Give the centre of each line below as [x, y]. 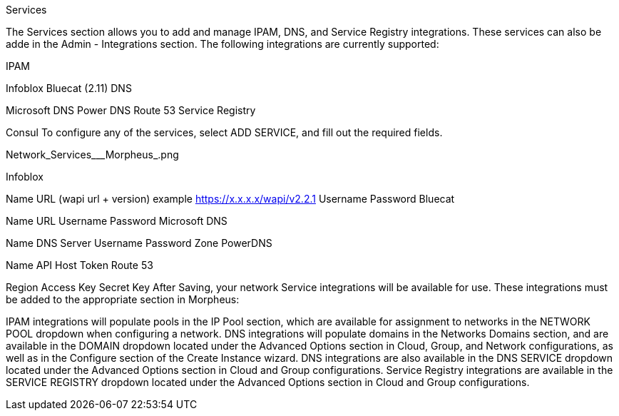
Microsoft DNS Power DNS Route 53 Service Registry [131, 110]
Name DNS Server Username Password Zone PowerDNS [139, 243]
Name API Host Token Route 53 [80, 265]
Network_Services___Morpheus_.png [92, 154]
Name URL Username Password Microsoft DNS [117, 221]
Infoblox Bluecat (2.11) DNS [69, 88]
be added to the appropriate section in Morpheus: [123, 299]
